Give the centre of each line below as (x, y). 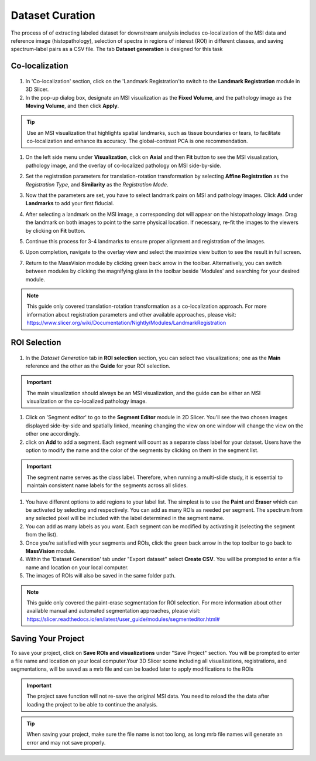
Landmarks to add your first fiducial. (70, 203)
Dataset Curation (53, 15)
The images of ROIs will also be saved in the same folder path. (100, 576)
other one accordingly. (53, 434)
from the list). (42, 535)
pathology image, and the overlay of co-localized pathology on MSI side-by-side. (123, 165)
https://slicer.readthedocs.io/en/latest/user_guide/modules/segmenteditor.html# (123, 619)
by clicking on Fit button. (56, 230)
